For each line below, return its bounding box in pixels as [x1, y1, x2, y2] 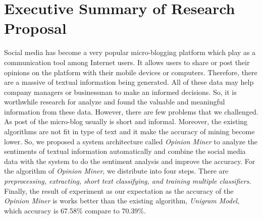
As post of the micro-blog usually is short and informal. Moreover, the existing [4, 116, 248, 127]
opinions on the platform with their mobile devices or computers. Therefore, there [4, 67, 257, 77]
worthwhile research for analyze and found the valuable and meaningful [4, 96, 225, 107]
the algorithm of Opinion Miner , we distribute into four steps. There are [4, 166, 229, 176]
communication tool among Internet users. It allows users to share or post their [4, 57, 250, 67]
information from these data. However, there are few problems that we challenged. [4, 106, 258, 117]
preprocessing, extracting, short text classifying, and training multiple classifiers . [4, 176, 251, 186]
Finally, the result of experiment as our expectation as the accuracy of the [4, 185, 234, 196]
